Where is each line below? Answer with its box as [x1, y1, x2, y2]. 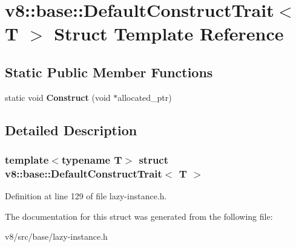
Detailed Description [5, 120, 137, 139]
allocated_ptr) [117, 91, 172, 103]
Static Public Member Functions [5, 62, 213, 81]
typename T [61, 152, 122, 167]
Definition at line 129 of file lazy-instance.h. [5, 190, 167, 202]
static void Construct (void [5, 91, 111, 103]
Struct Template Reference [54, 21, 284, 46]
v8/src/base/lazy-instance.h [5, 230, 108, 243]
